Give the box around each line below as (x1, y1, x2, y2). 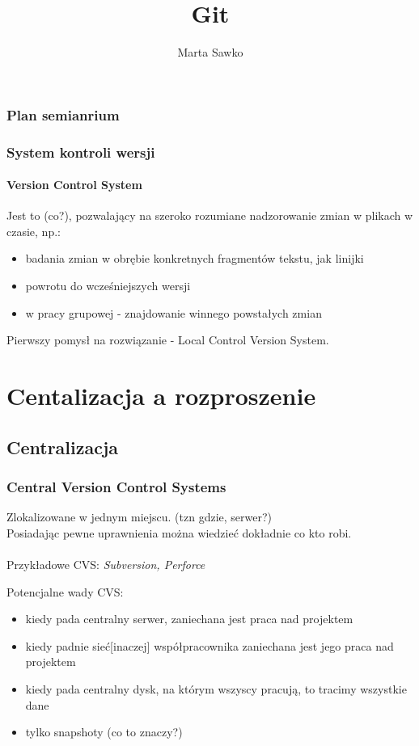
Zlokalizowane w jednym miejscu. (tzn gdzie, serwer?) (6, 508, 273, 525)
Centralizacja (6, 434, 119, 459)
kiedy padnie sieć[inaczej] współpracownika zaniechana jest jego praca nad (25, 637, 394, 654)
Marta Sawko (177, 44, 243, 61)
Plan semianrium (6, 104, 120, 124)
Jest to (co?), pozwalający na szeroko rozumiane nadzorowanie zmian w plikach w (6, 207, 413, 224)
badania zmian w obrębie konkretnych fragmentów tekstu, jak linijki (25, 250, 364, 267)
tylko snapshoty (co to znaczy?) (25, 723, 183, 740)
